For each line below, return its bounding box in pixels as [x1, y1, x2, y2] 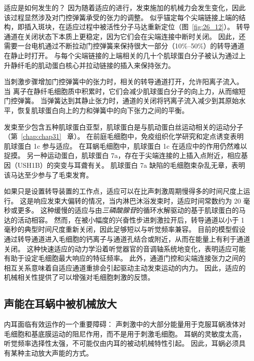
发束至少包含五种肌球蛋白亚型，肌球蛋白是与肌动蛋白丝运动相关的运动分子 [4, 121, 243, 132]
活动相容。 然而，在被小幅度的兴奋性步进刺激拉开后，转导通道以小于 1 [17, 214, 245, 225]
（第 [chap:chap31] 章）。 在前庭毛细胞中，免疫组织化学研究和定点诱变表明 [4, 131, 244, 141]
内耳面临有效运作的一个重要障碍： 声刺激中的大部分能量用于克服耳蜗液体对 [4, 319, 246, 329]
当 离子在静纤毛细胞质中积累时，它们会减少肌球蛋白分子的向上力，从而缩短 [4, 86, 246, 96]
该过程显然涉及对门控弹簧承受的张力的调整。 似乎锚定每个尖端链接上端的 [4, 12, 239, 22]
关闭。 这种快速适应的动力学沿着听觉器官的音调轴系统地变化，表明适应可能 [4, 243, 246, 253]
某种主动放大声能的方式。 [10, 348, 93, 358]
